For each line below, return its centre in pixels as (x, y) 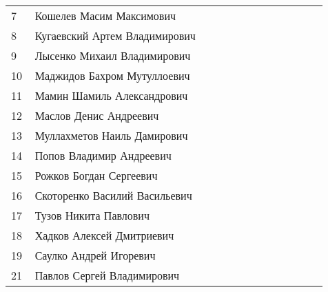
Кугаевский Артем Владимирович (115, 35)
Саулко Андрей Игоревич (95, 255)
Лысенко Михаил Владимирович (113, 55)
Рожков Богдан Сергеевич (96, 175)
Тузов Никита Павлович (92, 215)
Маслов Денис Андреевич (97, 115)
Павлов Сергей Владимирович (107, 275)
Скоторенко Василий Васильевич (113, 195)
